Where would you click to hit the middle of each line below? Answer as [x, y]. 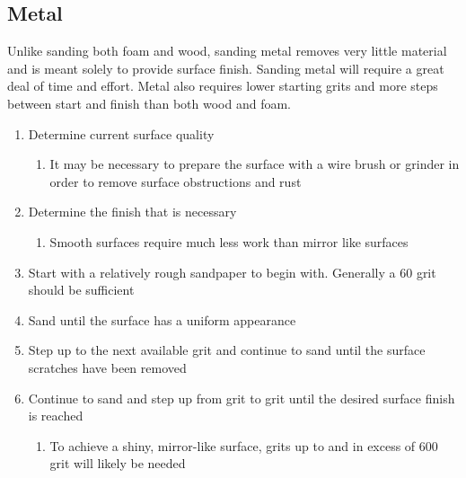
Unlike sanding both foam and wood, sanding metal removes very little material [227, 51]
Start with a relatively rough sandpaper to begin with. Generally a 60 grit [232, 272]
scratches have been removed [107, 367]
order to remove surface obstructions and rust [176, 181]
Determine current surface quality [121, 133]
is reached [56, 416]
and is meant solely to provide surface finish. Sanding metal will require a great [226, 68]
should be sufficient [81, 290]
